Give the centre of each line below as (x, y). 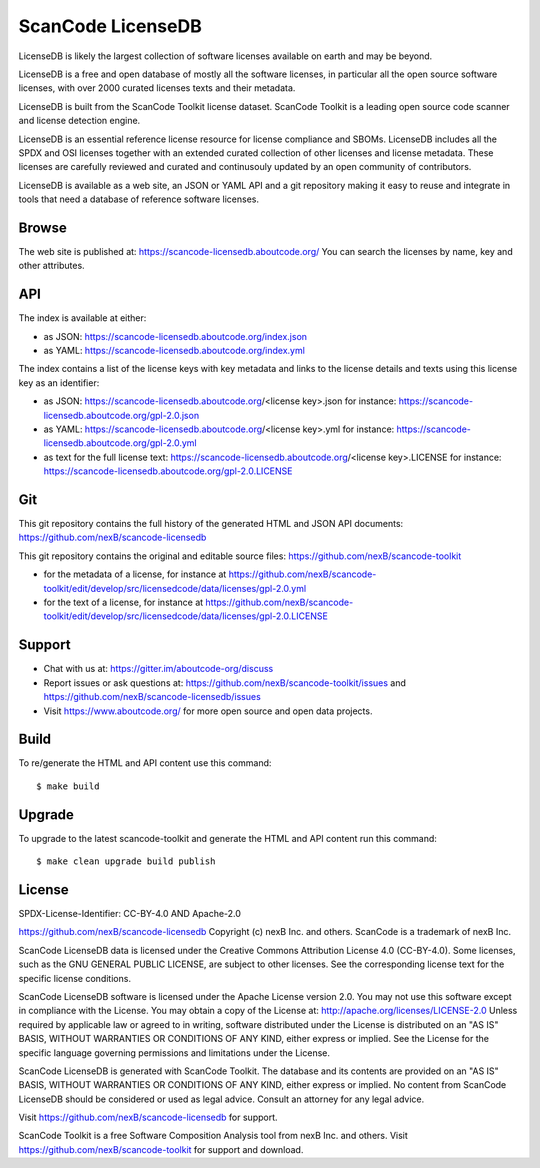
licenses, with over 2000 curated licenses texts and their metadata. (157, 88)
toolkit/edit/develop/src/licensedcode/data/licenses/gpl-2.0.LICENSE (186, 616)
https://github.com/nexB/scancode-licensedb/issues (152, 697)
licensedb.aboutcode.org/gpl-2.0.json (121, 415)
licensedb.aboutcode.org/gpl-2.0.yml (120, 443)
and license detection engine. (79, 121)
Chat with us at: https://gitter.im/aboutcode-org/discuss (158, 669)
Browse (42, 227)
